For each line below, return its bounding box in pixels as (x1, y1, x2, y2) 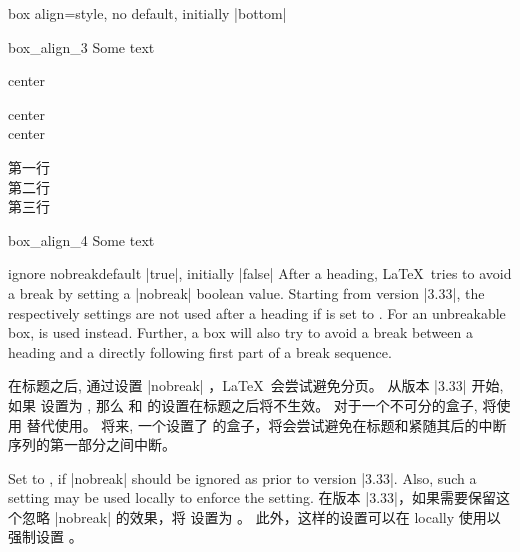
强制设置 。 (8, 526, 83, 547)
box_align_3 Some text (8, 36, 155, 57)
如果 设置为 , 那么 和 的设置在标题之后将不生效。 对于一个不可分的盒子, (8, 394, 478, 415)
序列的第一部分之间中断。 (8, 434, 176, 455)
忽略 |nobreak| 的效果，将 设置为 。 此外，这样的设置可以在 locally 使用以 (21, 506, 501, 527)
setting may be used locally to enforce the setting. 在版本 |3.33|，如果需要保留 (8, 487, 496, 508)
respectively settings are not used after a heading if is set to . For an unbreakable (8, 302, 506, 323)
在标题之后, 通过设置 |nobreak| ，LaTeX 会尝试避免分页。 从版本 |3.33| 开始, (8, 375, 504, 396)
